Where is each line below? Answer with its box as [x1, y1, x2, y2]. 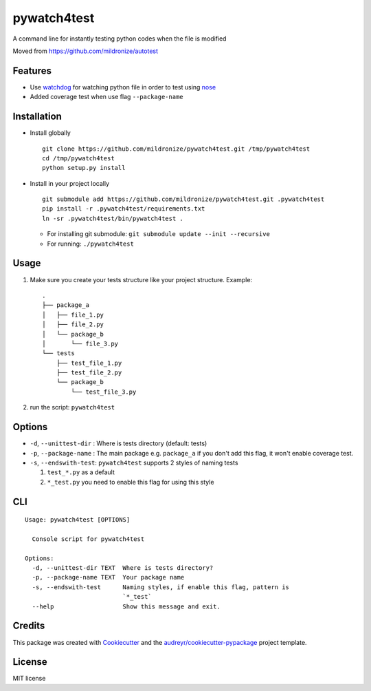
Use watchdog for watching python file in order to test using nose [30, 83, 216, 91]
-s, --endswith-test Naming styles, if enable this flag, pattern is [32, 583, 290, 591]
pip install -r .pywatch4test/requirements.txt [42, 205, 205, 213]
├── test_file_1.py [56, 359, 122, 367]
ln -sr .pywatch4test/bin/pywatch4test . [42, 214, 183, 222]
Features [12, 65, 52, 76]
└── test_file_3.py [71, 387, 137, 396]
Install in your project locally [30, 179, 110, 187]
